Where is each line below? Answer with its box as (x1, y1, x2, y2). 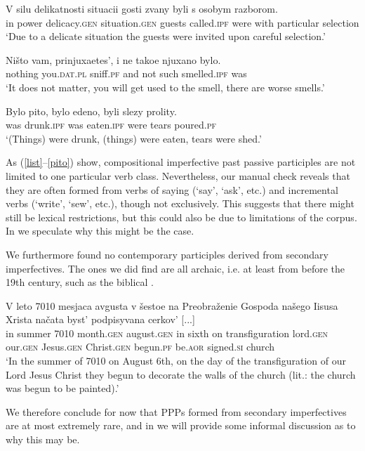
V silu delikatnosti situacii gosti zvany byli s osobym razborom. (6, 1, 278, 15)
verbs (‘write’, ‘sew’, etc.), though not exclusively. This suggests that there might (6, 196, 354, 211)
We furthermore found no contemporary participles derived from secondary (6, 247, 328, 261)
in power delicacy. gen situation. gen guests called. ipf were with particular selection (6, 15, 359, 30)
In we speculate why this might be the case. (6, 223, 194, 238)
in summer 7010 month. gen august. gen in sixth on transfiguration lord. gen (6, 325, 328, 340)
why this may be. (6, 432, 80, 447)
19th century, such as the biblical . (6, 275, 154, 289)
